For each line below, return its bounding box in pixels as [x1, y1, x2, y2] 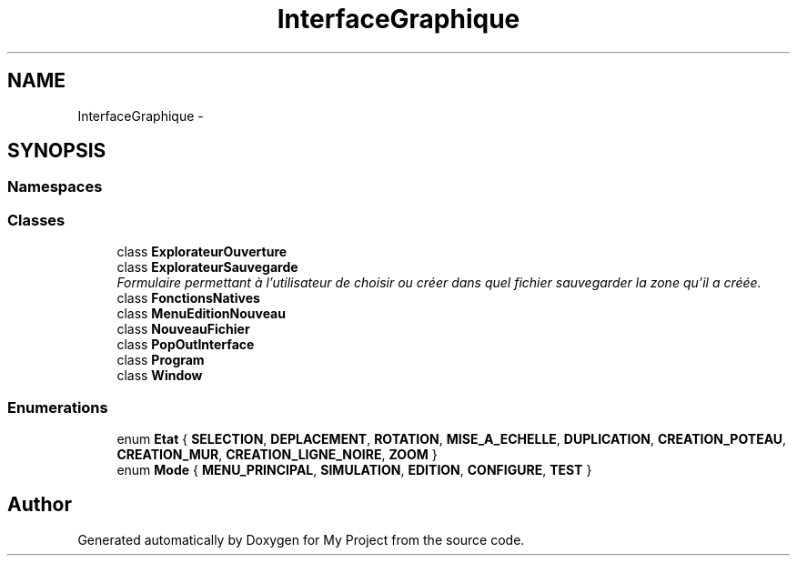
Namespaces [7, 177, 103, 196]
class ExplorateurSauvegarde [116, 259, 298, 276]
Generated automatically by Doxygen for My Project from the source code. [77, 531, 525, 548]
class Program [116, 352, 205, 368]
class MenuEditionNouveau [116, 306, 286, 322]
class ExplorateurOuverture [116, 244, 288, 260]
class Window [116, 367, 203, 384]
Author [7, 493, 72, 517]
